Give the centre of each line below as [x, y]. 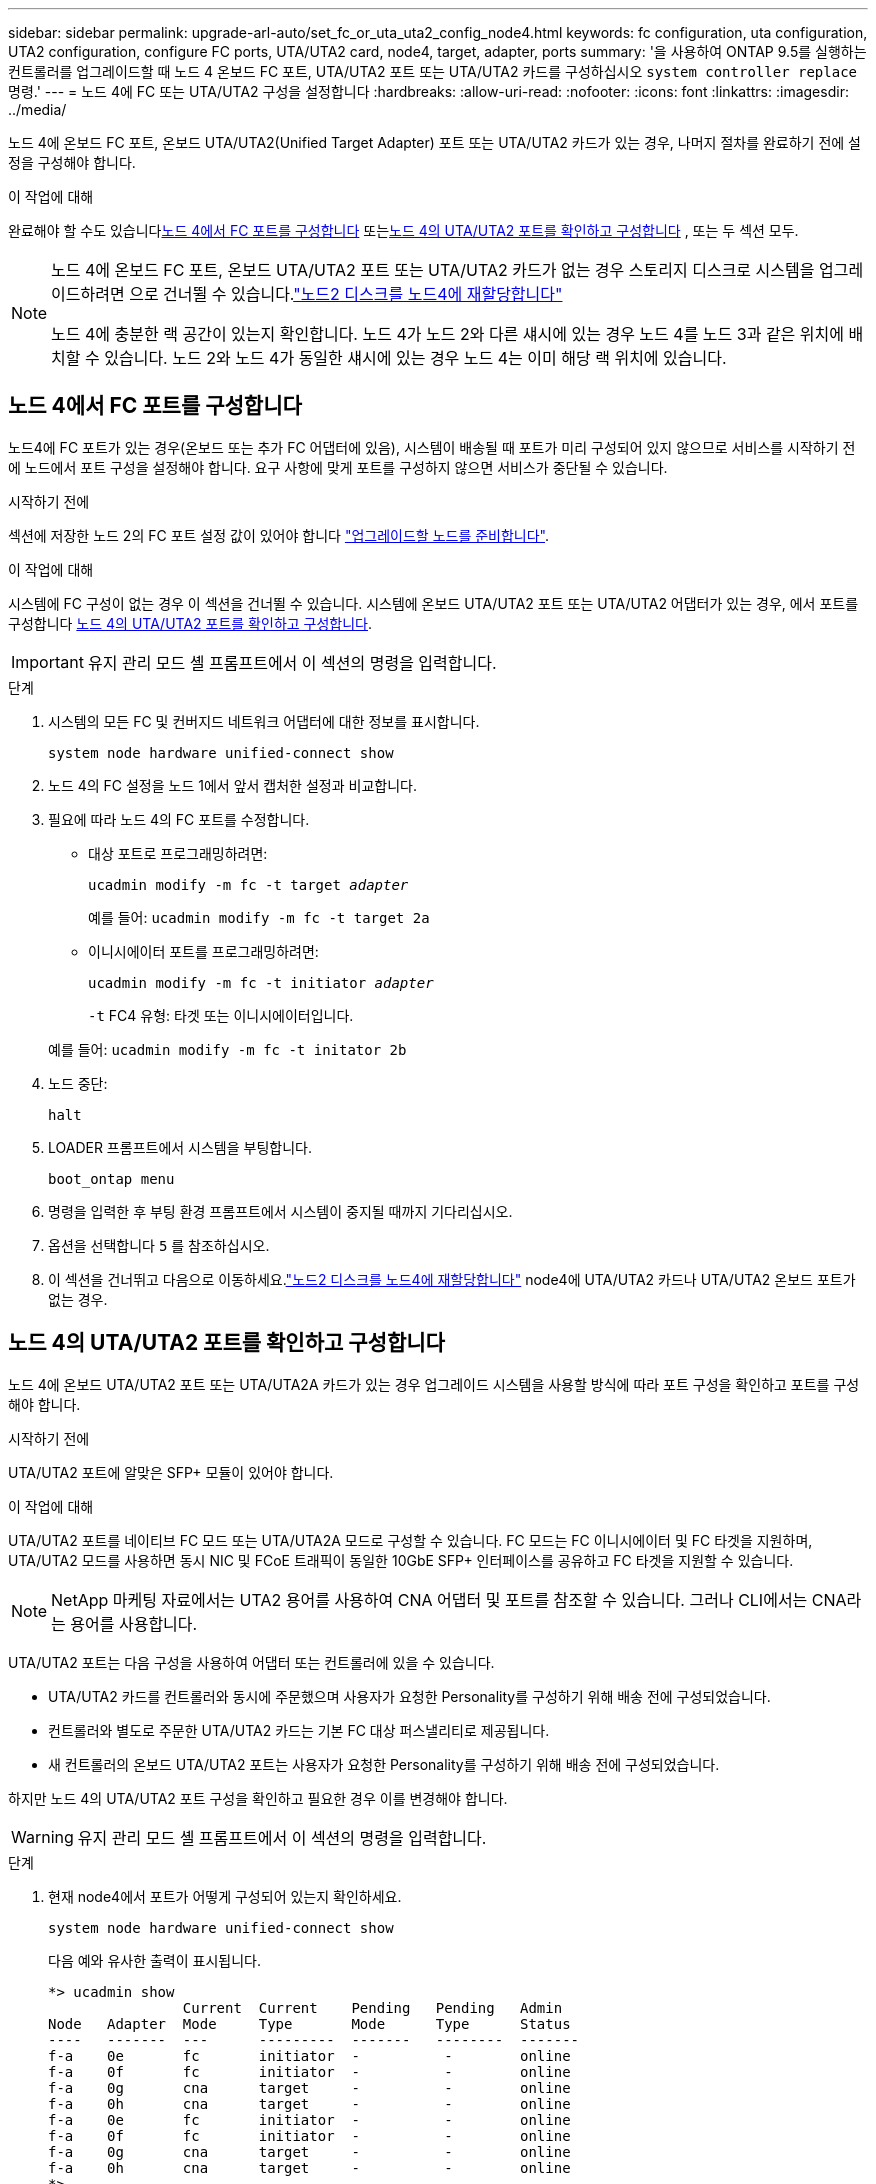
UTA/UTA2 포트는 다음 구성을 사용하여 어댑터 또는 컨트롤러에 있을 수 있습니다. [251, 1662]
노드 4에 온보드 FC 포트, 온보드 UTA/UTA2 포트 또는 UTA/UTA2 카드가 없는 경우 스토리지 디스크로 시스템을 [433, 270]
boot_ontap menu [111, 1178]
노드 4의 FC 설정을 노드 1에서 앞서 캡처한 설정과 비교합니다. [232, 785]
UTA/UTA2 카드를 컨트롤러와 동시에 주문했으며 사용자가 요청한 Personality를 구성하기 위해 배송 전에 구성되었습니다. [409, 1696]
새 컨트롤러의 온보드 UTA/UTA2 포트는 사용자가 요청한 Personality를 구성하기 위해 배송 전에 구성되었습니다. [384, 1764]
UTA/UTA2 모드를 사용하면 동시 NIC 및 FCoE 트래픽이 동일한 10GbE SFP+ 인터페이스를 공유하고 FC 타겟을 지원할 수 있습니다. [401, 1560]
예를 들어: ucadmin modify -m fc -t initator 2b [227, 1049]
